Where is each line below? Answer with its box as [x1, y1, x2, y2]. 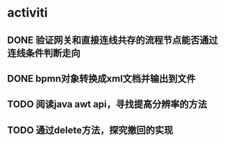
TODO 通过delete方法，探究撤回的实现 [7, 124, 174, 136]
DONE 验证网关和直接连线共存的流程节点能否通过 [7, 34, 219, 46]
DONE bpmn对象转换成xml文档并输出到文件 [7, 73, 196, 85]
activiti [7, 5, 48, 21]
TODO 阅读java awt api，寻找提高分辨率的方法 [7, 98, 207, 110]
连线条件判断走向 [7, 47, 81, 59]
